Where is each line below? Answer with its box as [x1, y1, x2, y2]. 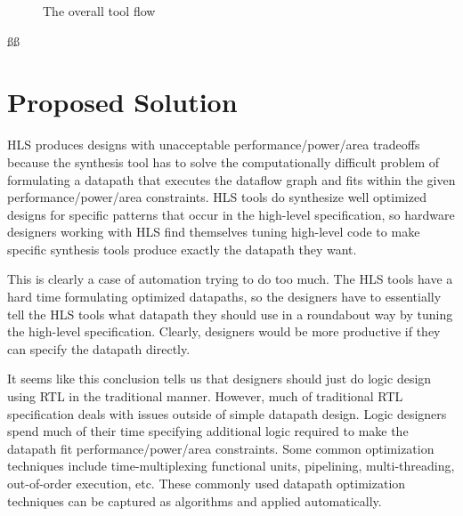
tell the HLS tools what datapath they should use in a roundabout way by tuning [7, 304, 453, 323]
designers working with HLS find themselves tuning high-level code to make [7, 222, 420, 241]
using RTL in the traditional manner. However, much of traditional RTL [7, 387, 403, 406]
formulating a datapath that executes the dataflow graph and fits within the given [7, 170, 456, 189]
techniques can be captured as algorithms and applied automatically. [7, 491, 382, 510]
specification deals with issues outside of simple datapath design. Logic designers [7, 404, 447, 423]
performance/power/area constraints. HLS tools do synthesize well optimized [7, 188, 426, 206]
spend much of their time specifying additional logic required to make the [7, 422, 409, 440]
